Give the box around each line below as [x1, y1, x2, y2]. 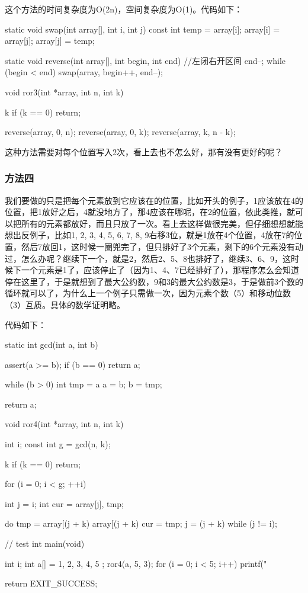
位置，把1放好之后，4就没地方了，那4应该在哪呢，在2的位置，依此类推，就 [5, 206, 295, 218]
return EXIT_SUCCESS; [5, 577, 98, 589]
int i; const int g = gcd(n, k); [5, 438, 111, 450]
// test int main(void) [5, 537, 85, 550]
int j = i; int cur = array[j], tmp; [5, 497, 124, 509]
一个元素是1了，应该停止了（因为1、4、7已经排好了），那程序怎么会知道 [21, 264, 299, 276]
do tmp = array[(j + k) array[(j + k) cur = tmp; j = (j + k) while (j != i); [5, 517, 277, 530]
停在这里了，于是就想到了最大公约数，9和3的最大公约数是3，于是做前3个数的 [5, 275, 303, 287]
